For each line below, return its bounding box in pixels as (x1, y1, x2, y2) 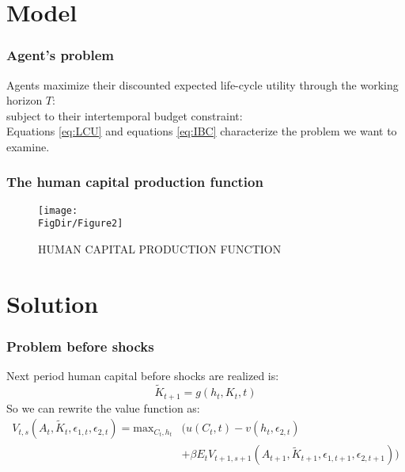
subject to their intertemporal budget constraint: (6, 107, 243, 124)
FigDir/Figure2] (38, 218, 123, 230)
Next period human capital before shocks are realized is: (6, 367, 279, 384)
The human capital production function (6, 172, 263, 192)
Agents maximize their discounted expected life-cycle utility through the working (6, 76, 399, 93)
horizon (6, 92, 43, 108)
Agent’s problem (6, 45, 114, 65)
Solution (6, 287, 99, 319)
